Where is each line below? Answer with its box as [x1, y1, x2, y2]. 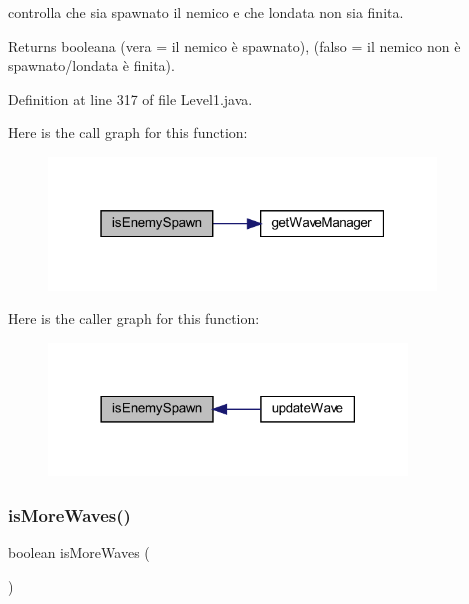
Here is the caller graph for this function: [8, 308, 260, 329]
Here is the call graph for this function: [8, 122, 248, 143]
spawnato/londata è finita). [8, 55, 175, 76]
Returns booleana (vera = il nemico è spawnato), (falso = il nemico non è [8, 35, 461, 56]
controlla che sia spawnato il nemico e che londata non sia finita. [8, 2, 404, 22]
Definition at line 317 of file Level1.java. [8, 88, 253, 109]
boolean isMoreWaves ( [8, 542, 150, 563]
